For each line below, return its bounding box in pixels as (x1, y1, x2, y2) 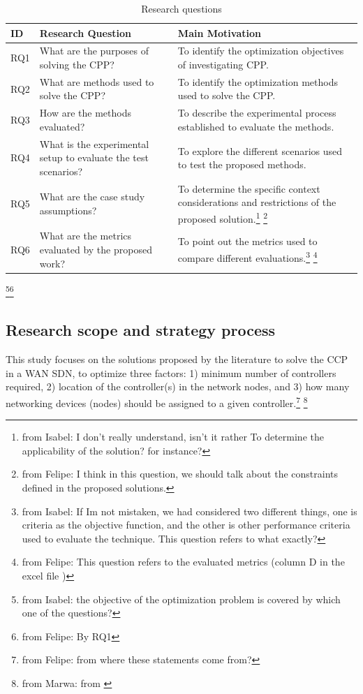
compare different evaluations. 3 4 (177, 249, 318, 265)
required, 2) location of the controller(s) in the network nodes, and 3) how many (6, 379, 350, 394)
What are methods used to (39, 74, 154, 89)
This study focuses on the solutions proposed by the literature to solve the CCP (6, 352, 348, 367)
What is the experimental (39, 136, 149, 151)
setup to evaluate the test (39, 150, 149, 165)
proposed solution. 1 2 (177, 209, 268, 226)
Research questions (141, 1, 222, 15)
